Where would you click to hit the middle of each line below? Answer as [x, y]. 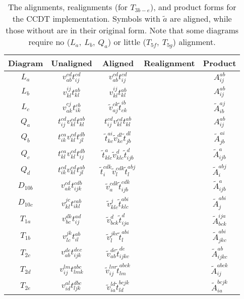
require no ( [49, 42]
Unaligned [72, 63]
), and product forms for [193, 7]
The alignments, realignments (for [68, 7]
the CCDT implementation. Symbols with [86, 18]
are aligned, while [201, 18]
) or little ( [127, 42]
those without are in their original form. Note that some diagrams [122, 30]
